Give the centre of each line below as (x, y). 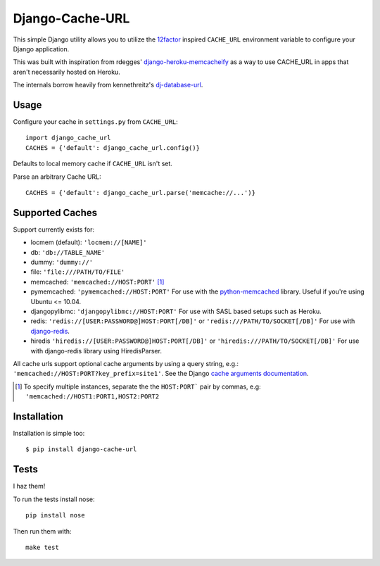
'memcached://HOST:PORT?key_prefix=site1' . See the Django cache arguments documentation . (161, 374)
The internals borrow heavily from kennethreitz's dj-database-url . (108, 85)
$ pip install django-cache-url (81, 449)
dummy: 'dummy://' (62, 262)
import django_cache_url (68, 138)
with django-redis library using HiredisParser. (96, 351)
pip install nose (55, 515)
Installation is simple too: (49, 434)
